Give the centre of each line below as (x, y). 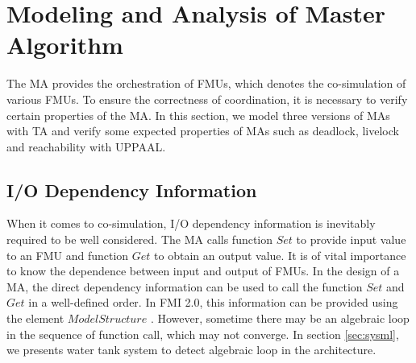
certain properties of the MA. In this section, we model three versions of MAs (198, 115)
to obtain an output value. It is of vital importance (280, 255)
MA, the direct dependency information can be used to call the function (185, 286)
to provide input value (351, 239)
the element (35, 318)
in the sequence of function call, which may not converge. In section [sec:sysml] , (203, 334)
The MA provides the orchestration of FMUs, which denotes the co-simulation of (206, 83)
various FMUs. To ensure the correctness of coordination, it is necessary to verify (207, 99)
